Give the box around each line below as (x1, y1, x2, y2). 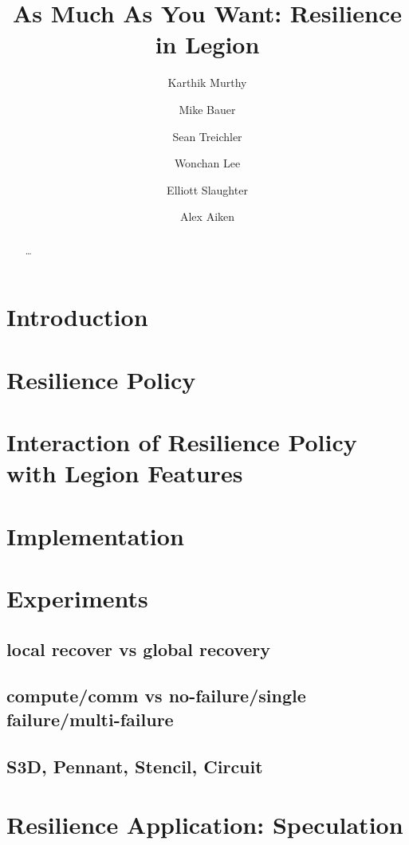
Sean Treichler (172, 128, 242, 144)
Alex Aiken (179, 208, 235, 225)
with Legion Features (6, 457, 243, 489)
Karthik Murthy (167, 74, 247, 91)
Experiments (6, 582, 148, 615)
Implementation (6, 519, 184, 552)
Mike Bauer (179, 100, 236, 117)
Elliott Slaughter (167, 181, 248, 198)
